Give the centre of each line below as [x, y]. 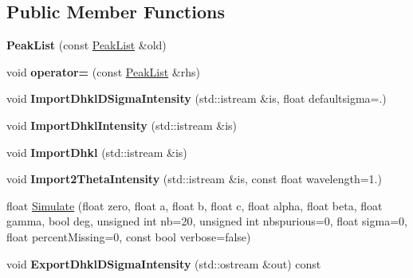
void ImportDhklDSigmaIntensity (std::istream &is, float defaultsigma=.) [197, 98]
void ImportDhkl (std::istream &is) [97, 152]
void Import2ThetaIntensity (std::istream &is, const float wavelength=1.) [194, 179]
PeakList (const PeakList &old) [87, 45]
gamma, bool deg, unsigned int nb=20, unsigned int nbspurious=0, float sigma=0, [207, 221]
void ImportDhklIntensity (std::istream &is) [122, 125]
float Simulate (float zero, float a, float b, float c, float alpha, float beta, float [195, 205]
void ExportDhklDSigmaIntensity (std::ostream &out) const [164, 263]
